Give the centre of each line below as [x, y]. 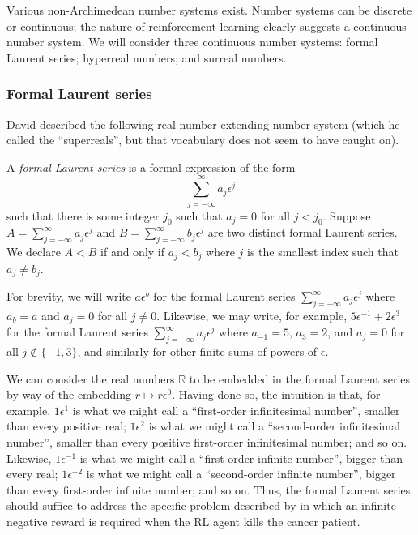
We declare [34, 252]
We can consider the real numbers [91, 378]
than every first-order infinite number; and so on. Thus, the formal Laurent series [209, 489]
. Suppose [347, 215]
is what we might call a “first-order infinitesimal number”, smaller [236, 410]
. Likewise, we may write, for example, [252, 315]
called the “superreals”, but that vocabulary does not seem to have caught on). [203, 140]
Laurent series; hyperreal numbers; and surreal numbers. [147, 57]
